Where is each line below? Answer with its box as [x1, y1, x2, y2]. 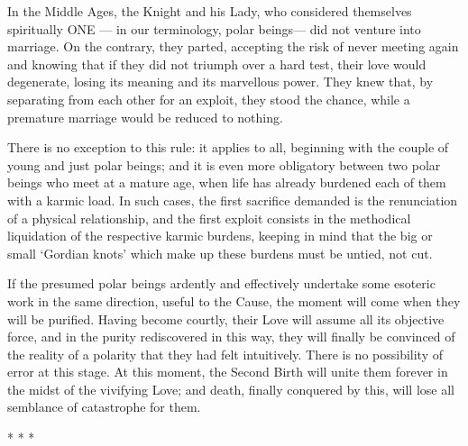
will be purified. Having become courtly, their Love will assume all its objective [7, 309, 445, 328]
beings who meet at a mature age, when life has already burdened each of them [7, 173, 446, 192]
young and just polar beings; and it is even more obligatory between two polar [7, 155, 441, 174]
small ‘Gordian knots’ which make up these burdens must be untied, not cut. [7, 243, 433, 262]
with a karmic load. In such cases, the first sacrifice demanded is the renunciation [7, 190, 458, 209]
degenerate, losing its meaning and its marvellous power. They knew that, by [7, 72, 434, 91]
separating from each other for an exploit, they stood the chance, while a [7, 89, 410, 108]
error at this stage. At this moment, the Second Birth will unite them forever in [7, 362, 448, 381]
